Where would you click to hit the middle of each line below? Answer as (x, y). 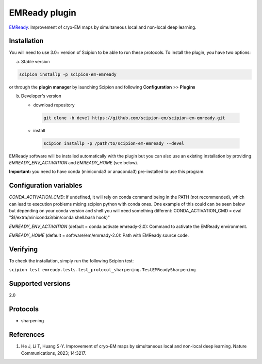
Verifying (24, 249)
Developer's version (41, 96)
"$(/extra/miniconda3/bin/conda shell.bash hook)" (59, 217)
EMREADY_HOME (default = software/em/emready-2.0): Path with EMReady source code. (99, 235)
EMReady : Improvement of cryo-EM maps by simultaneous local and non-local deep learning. (103, 27)
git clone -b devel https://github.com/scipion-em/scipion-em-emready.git (134, 118)
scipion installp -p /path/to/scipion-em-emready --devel (114, 143)
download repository (54, 105)
